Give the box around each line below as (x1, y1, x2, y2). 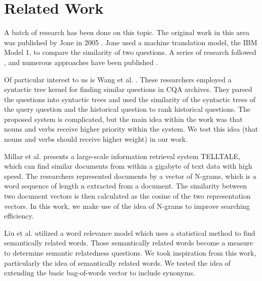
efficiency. (4, 210, 34, 221)
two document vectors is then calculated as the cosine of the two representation (4, 191, 251, 201)
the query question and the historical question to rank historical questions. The (4, 104, 250, 114)
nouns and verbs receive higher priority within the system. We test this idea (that (4, 123, 258, 134)
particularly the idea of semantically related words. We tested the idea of (4, 257, 231, 268)
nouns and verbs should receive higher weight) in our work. (4, 134, 188, 144)
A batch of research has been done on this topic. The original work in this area (4, 27, 249, 38)
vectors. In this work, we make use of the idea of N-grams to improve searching (4, 200, 250, 211)
